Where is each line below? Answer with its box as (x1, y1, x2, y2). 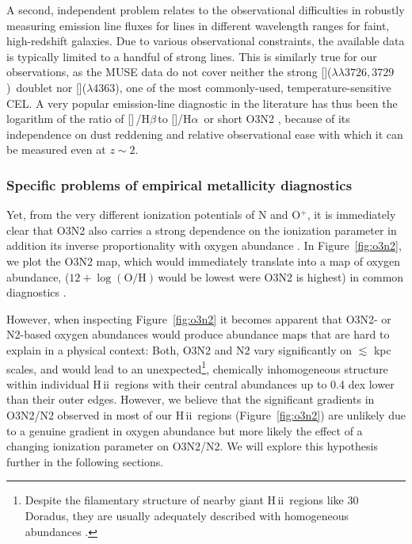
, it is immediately (307, 206, 396, 223)
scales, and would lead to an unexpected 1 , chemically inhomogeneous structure (6, 358, 388, 377)
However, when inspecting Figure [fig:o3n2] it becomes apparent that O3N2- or (6, 310, 391, 327)
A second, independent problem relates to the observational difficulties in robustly (6, 2, 405, 17)
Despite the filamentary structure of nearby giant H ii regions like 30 (25, 492, 359, 508)
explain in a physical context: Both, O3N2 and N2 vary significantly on (6, 341, 352, 358)
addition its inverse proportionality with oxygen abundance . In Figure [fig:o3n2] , (6, 237, 402, 254)
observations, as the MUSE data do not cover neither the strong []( (6, 63, 332, 80)
